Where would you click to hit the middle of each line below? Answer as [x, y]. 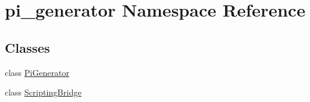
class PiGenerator [37, 72]
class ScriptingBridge [43, 92]
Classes [27, 47]
